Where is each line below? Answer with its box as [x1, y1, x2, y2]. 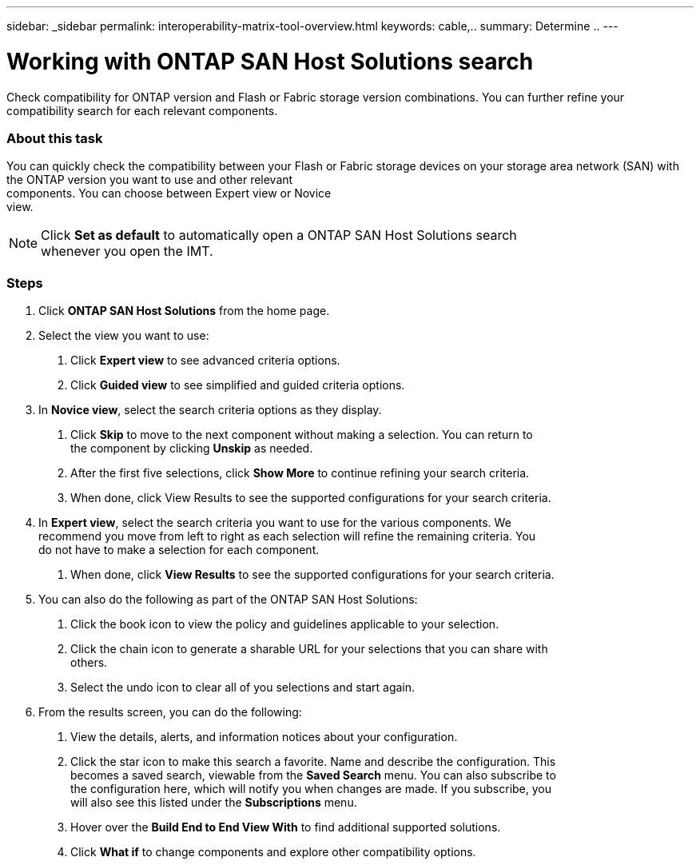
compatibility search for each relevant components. [6, 103, 278, 118]
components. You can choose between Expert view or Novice [6, 186, 332, 201]
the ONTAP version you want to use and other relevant [6, 173, 293, 187]
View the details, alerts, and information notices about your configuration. [70, 730, 458, 743]
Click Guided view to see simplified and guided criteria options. [70, 378, 405, 392]
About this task [6, 130, 103, 146]
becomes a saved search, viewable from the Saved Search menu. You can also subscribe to [70, 768, 556, 782]
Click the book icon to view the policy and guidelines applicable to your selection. [70, 617, 499, 631]
